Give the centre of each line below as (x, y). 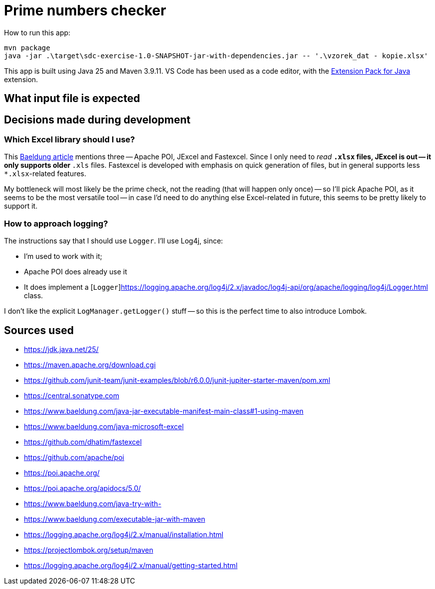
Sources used (39, 330)
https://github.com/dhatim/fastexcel (83, 442)
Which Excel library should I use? (70, 140)
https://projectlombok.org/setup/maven (89, 550)
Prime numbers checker (85, 10)
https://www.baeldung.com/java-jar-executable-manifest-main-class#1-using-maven (164, 411)
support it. (21, 206)
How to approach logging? (56, 223)
